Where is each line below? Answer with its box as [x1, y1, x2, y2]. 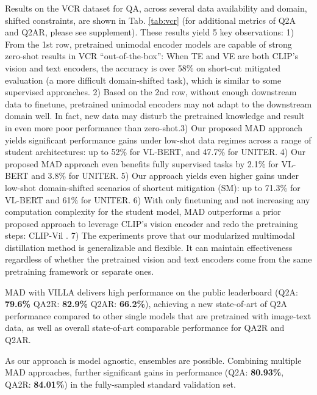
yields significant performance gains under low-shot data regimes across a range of [5, 133, 312, 146]
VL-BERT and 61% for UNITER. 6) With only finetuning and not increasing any [5, 193, 310, 206]
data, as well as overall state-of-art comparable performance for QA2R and [5, 321, 285, 334]
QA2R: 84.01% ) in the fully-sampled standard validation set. [5, 377, 236, 390]
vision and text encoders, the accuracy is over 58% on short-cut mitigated [5, 61, 280, 74]
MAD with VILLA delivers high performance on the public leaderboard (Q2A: [5, 285, 298, 298]
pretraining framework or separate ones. [5, 265, 154, 278]
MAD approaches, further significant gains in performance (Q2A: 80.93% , [5, 366, 284, 379]
